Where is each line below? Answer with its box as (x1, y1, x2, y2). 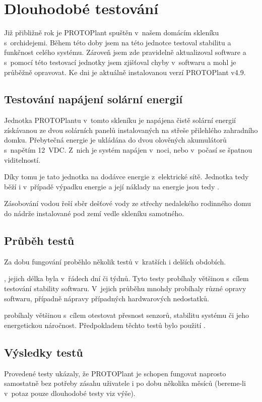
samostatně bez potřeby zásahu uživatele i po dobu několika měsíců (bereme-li (4, 378, 246, 388)
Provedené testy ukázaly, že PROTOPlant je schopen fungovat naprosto (4, 368, 226, 378)
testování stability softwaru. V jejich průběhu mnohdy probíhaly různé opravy (4, 283, 246, 294)
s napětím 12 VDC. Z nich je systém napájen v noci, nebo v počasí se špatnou (4, 145, 252, 155)
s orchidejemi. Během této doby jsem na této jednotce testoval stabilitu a (4, 37, 231, 47)
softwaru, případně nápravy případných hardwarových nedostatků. (4, 293, 209, 303)
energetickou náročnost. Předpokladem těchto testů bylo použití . (4, 319, 206, 330)
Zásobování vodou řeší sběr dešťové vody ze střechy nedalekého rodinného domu (4, 198, 251, 209)
